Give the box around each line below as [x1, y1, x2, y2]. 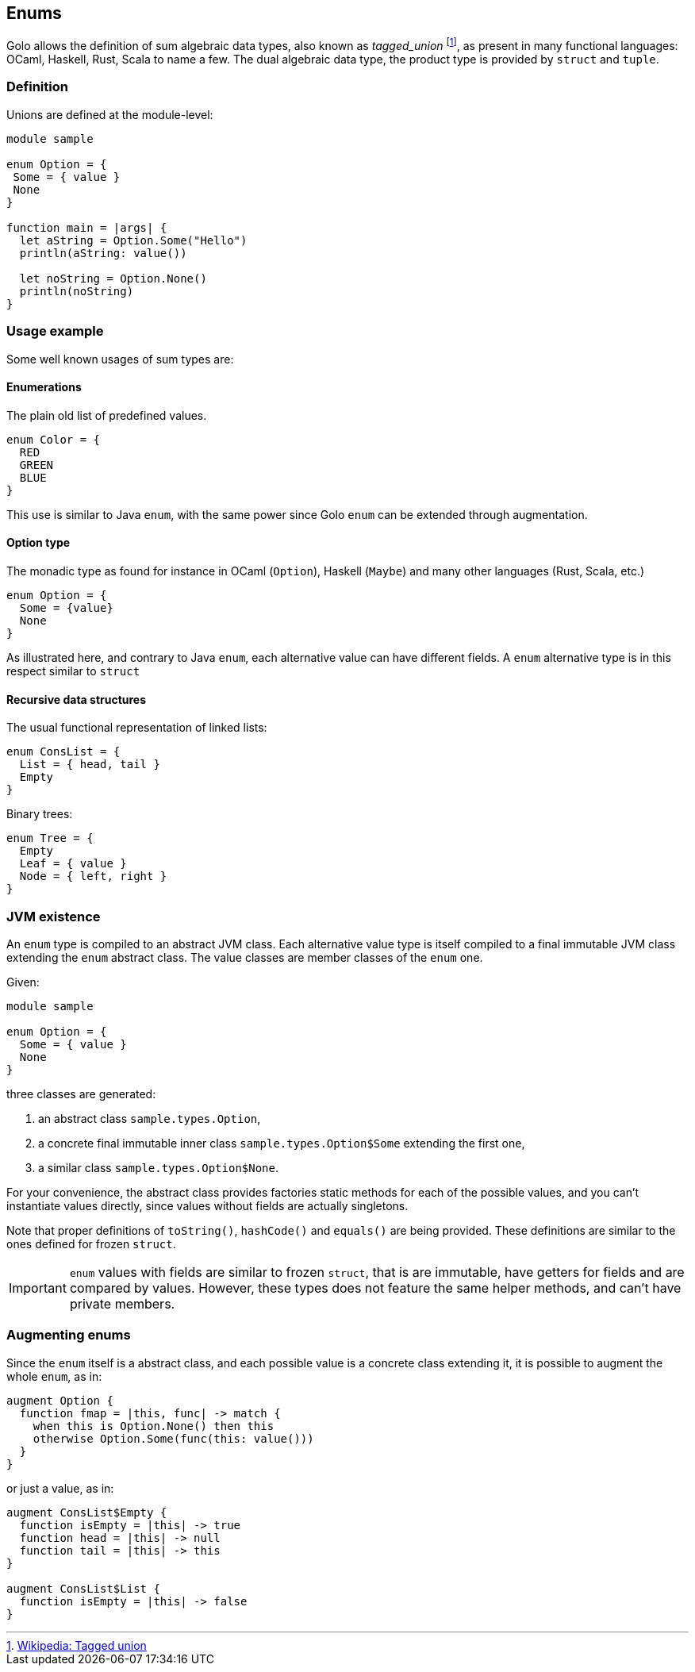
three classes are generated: [6, 1086, 156, 1101]
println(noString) [19, 284, 134, 298]
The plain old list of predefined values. [6, 408, 207, 422]
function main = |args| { [6, 221, 167, 234]
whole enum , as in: [6, 1369, 102, 1383]
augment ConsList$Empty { [6, 1505, 167, 1519]
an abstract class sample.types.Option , [38, 1111, 261, 1125]
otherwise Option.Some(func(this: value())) [33, 1432, 314, 1445]
